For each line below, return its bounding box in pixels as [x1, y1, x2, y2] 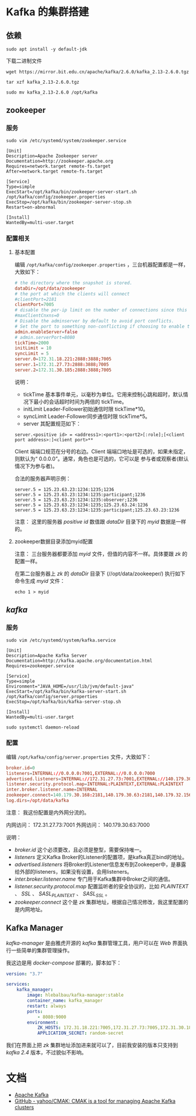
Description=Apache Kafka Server [6, 653, 87, 658]
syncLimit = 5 [14, 351, 49, 357]
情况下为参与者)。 [14, 462, 58, 469]
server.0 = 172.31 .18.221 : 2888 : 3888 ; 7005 [14, 356, 112, 362]
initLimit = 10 [14, 345, 52, 351]
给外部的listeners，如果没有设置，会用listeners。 [14, 868, 132, 875]
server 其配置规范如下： [23, 420, 82, 427]
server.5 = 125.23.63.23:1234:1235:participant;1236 [14, 492, 146, 497]
